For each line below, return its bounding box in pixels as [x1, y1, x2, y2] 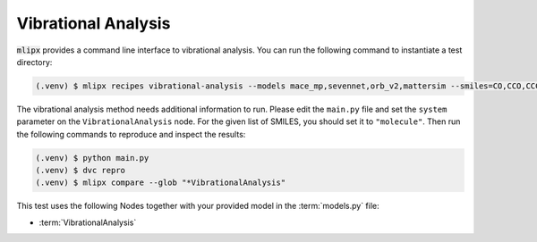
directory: [16, 56, 53, 67]
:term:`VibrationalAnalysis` [38, 217, 137, 228]
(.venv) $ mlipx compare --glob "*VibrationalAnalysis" [35, 178, 286, 188]
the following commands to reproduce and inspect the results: [16, 129, 246, 139]
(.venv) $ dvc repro [35, 165, 125, 176]
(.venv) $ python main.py [35, 153, 149, 163]
